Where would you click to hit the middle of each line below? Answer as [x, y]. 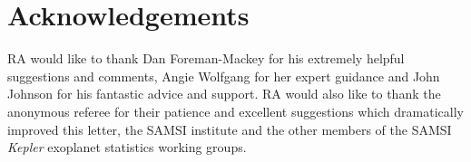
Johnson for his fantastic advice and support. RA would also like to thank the [224, 94]
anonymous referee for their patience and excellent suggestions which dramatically [235, 111]
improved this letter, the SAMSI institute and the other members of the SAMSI [230, 129]
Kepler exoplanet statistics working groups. [127, 147]
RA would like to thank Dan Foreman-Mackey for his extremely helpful [206, 58]
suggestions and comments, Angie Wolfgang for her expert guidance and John [224, 76]
